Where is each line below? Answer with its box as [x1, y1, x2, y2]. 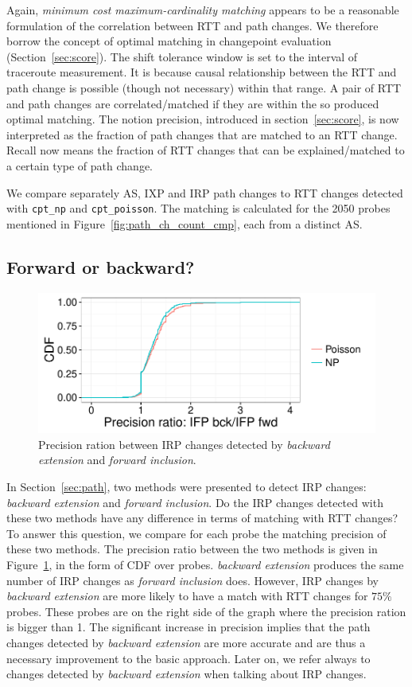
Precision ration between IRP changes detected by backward [38, 435, 330, 452]
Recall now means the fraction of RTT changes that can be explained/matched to [6, 142, 405, 158]
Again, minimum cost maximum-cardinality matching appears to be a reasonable [6, 2, 399, 18]
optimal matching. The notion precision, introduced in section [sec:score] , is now [6, 111, 399, 127]
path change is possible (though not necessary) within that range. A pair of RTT [6, 79, 402, 96]
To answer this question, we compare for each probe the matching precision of [6, 525, 387, 541]
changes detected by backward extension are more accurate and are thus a [6, 634, 366, 650]
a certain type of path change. [6, 157, 153, 174]
